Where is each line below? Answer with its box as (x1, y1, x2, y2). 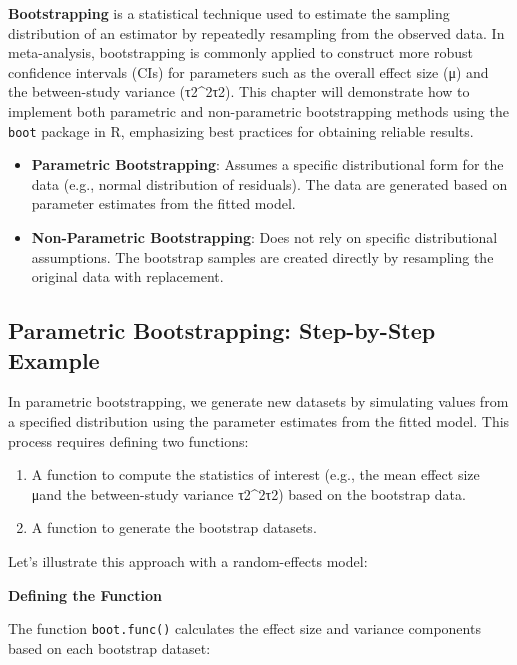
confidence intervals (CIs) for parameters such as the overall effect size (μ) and (8, 61, 489, 82)
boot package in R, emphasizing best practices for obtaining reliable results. (8, 120, 474, 141)
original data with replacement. (31, 266, 224, 287)
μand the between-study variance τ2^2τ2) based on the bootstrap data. (31, 483, 466, 504)
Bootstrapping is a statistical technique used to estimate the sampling (8, 3, 450, 23)
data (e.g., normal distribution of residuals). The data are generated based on (31, 173, 508, 194)
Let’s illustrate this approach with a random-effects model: (8, 550, 368, 571)
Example (8, 344, 100, 375)
